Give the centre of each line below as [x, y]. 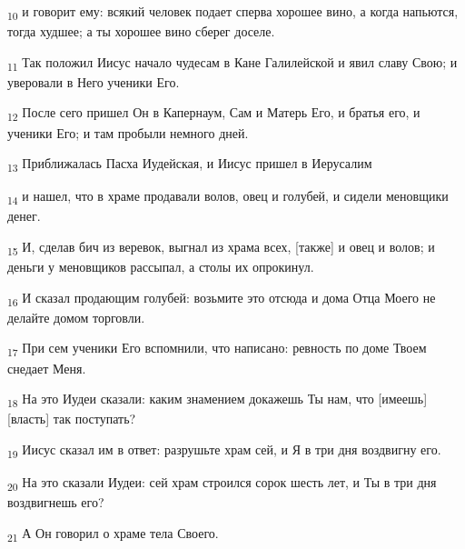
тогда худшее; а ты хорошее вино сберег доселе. [141, 31]
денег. [24, 216]
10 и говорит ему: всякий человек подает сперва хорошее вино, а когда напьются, [233, 12]
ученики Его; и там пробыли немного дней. [128, 132]
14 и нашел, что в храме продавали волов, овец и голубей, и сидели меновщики [228, 197]
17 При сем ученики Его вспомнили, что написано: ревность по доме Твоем [217, 349]
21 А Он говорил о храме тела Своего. [113, 534]
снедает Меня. [47, 368]
